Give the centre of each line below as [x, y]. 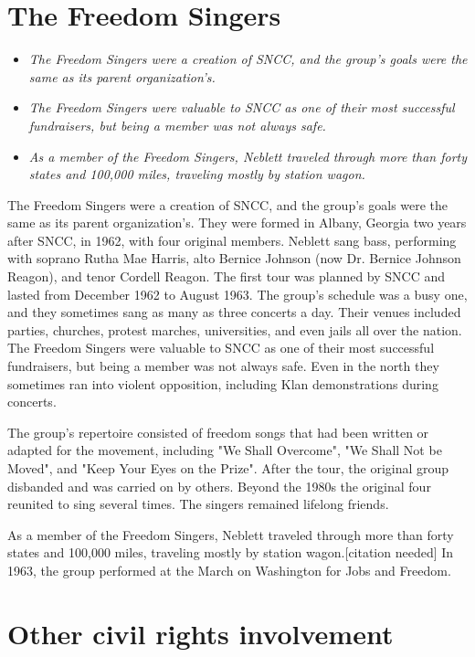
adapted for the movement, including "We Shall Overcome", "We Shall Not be [225, 450]
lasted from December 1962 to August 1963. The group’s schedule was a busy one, [237, 294]
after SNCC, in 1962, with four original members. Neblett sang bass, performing [232, 240]
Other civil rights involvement [201, 633]
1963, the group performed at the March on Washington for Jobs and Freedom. [229, 570]
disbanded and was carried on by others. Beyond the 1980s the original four [219, 486]
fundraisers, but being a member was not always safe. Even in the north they [223, 366]
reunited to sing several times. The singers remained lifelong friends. [198, 504]
